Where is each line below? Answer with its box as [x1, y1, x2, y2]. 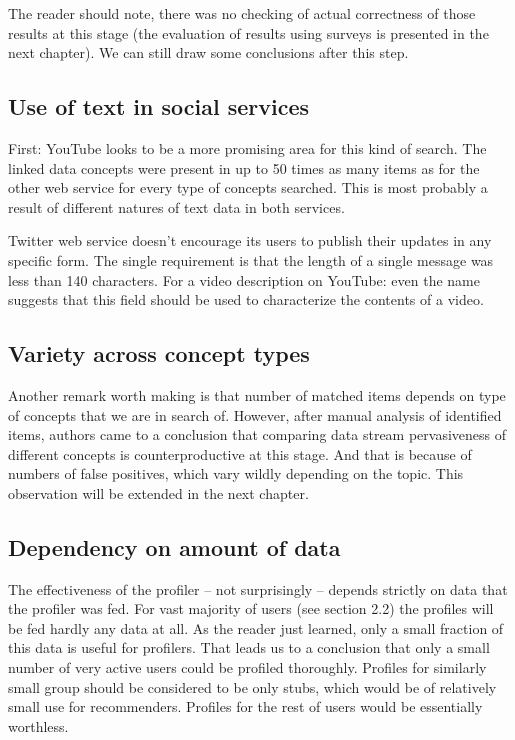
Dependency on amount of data [8, 531, 341, 562]
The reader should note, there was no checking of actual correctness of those [8, 3, 476, 23]
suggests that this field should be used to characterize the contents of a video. [8, 289, 484, 310]
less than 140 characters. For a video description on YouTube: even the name [8, 269, 480, 290]
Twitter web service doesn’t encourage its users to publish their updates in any [8, 230, 492, 251]
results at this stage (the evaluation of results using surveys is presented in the [8, 22, 489, 43]
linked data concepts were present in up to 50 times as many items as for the [8, 157, 480, 178]
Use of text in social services [8, 91, 310, 122]
